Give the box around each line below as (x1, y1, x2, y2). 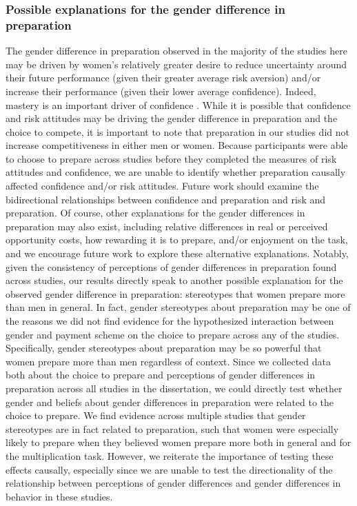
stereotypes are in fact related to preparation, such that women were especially (6, 421, 339, 436)
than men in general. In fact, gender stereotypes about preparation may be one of (6, 300, 351, 314)
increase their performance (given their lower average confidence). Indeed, (6, 83, 316, 98)
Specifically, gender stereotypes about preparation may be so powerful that (6, 341, 322, 355)
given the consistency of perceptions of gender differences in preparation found (6, 259, 337, 274)
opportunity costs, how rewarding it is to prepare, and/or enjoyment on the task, (6, 232, 348, 247)
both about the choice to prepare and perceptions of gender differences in (6, 367, 316, 382)
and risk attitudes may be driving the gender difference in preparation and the (6, 111, 338, 125)
